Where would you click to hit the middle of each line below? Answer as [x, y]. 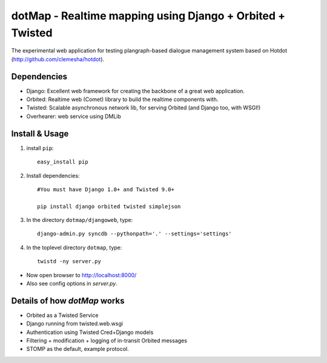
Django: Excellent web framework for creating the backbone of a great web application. [136, 91]
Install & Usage [40, 133]
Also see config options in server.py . [72, 284]
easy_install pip [63, 162]
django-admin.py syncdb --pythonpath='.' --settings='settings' [135, 234]
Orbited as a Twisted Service [62, 315]
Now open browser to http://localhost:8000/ [81, 275]
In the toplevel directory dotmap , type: [74, 247]
